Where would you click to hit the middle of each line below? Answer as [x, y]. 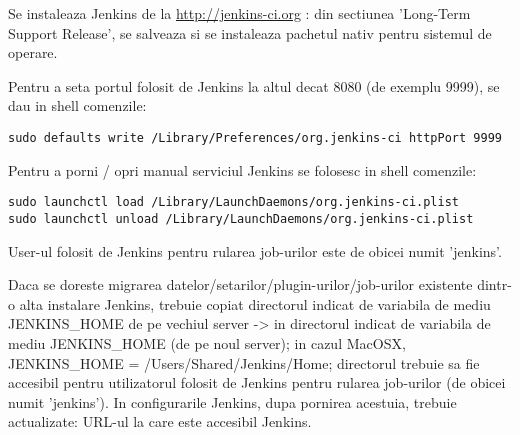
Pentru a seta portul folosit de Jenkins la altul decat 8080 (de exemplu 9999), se [254, 85]
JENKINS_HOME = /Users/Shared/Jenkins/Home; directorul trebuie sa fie [244, 362]
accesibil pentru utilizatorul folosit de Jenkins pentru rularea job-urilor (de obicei [257, 382]
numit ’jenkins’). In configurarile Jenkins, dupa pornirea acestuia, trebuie [232, 401]
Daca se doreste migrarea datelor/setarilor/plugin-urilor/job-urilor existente [240, 284]
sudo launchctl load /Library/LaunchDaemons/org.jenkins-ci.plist [234, 202]
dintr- [494, 284]
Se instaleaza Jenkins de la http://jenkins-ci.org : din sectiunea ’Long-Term [239, 13]
